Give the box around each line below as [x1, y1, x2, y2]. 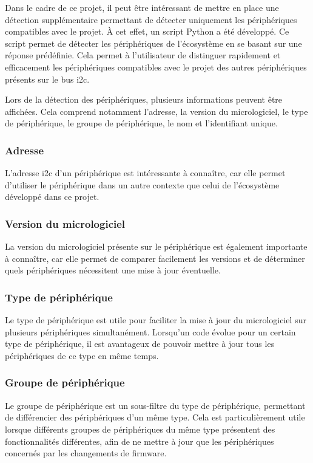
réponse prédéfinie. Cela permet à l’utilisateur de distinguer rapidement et [5, 49, 281, 61]
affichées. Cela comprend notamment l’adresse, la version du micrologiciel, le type [5, 105, 308, 117]
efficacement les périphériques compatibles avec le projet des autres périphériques [5, 60, 307, 73]
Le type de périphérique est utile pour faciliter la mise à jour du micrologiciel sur [5, 314, 306, 326]
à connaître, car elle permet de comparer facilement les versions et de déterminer [5, 252, 305, 264]
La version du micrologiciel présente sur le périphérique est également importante [5, 240, 308, 253]
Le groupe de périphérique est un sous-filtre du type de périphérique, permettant [5, 399, 306, 411]
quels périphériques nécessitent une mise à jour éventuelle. [5, 264, 221, 276]
